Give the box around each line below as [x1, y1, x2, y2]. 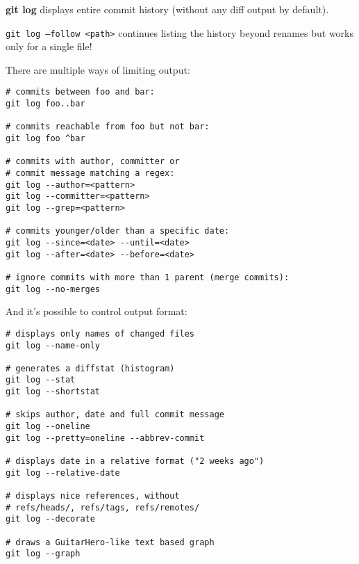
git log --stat [6, 375, 76, 385]
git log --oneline [6, 421, 90, 432]
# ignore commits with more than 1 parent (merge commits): [6, 272, 290, 282]
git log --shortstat [6, 387, 101, 397]
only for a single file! [6, 39, 92, 54]
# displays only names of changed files [6, 328, 195, 339]
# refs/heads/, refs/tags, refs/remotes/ [6, 502, 200, 513]
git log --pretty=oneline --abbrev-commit [6, 433, 205, 443]
